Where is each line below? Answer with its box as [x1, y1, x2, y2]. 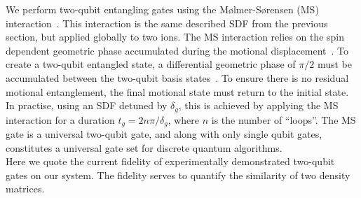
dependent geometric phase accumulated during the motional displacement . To [6, 43, 349, 57]
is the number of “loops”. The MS [211, 112, 356, 127]
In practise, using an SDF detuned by [6, 98, 168, 113]
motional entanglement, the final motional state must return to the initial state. [6, 84, 349, 99]
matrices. [6, 181, 45, 196]
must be [317, 57, 352, 71]
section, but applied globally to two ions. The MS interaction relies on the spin [6, 29, 345, 44]
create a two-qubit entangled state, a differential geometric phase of [6, 57, 296, 71]
